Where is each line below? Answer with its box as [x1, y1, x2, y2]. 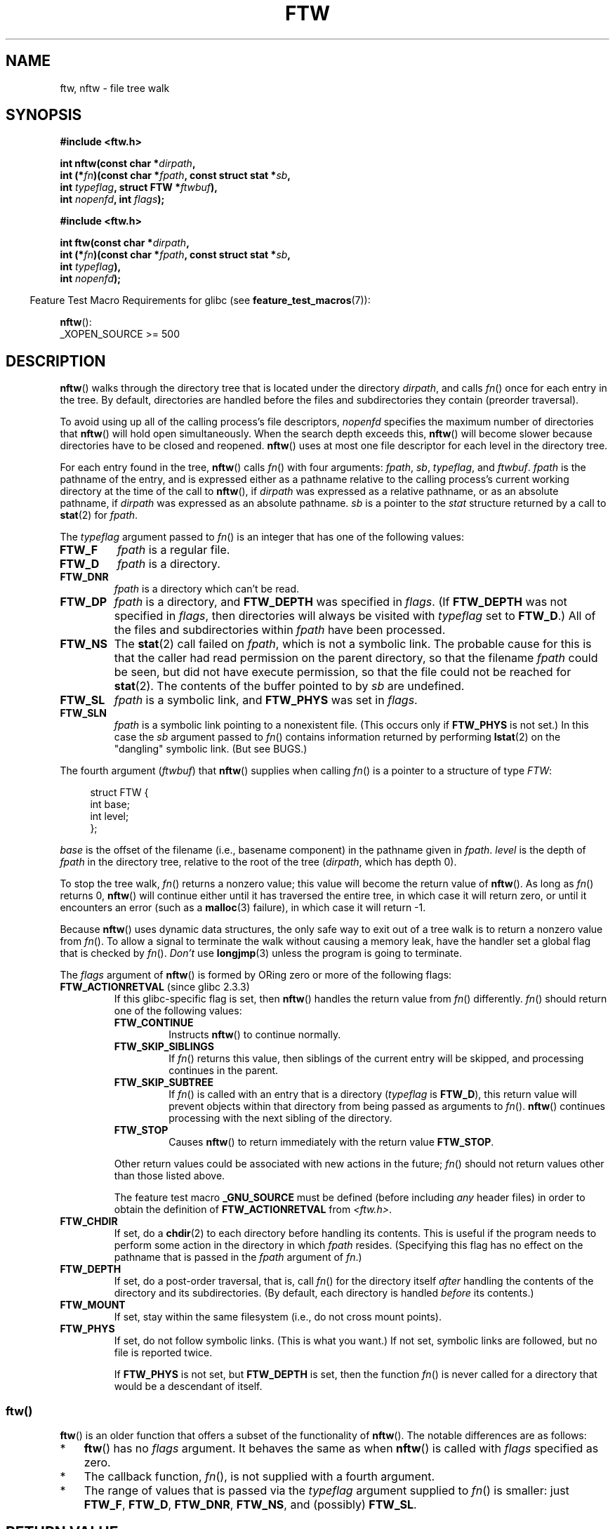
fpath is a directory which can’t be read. [114, 583, 300, 595]
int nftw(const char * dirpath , [60, 157, 196, 170]
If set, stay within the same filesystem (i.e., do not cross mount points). [114, 1311, 442, 1323]
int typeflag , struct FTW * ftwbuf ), [60, 181, 218, 194]
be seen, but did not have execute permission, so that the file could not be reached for [114, 665, 571, 680]
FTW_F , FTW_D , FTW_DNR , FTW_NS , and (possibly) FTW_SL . [84, 1497, 417, 1512]
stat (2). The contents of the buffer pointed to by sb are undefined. [114, 679, 465, 694]
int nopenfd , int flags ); [60, 193, 165, 206]
